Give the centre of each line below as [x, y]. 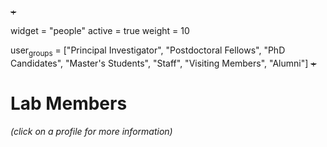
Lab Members [69, 103]
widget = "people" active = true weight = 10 [100, 30]
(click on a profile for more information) [91, 131]
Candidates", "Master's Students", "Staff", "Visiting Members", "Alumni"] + [163, 63]
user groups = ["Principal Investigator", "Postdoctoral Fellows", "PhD [148, 51]
